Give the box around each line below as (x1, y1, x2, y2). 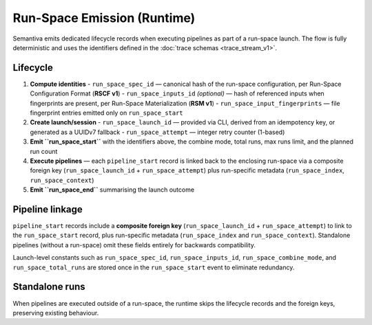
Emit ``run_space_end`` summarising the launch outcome (30, 186, 195, 194)
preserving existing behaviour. (12, 309, 99, 317)
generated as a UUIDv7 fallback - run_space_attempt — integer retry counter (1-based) (30, 128, 285, 136)
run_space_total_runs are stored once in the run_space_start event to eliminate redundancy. (12, 263, 295, 271)
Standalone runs (12, 281, 85, 293)
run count (30, 147, 58, 155)
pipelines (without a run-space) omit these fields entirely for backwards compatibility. (12, 240, 256, 249)
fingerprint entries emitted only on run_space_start (30, 109, 184, 117)
